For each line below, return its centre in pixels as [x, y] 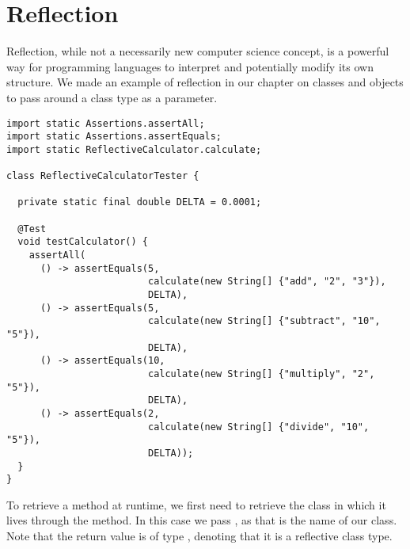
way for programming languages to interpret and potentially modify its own [190, 66]
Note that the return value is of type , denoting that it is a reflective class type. [199, 536]
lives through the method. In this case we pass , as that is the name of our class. [202, 520]
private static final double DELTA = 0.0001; [140, 202]
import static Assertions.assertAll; [106, 123]
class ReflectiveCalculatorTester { [103, 176]
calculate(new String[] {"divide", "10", [258, 427]
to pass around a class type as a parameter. [112, 97]
